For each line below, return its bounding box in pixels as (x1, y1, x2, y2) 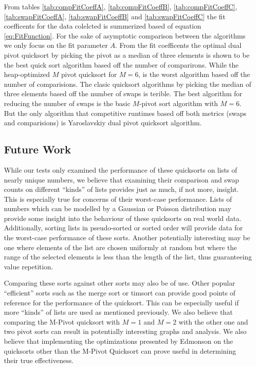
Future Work (4, 142, 71, 157)
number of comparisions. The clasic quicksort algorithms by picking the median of (4, 78, 252, 89)
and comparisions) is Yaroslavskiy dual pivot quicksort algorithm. (4, 117, 202, 128)
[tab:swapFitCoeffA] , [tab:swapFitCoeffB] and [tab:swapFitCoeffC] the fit (4, 11, 225, 21)
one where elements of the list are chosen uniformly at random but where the (4, 242, 237, 252)
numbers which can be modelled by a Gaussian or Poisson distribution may (4, 203, 231, 214)
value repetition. (4, 261, 53, 271)
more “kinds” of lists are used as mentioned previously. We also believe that (4, 307, 233, 317)
